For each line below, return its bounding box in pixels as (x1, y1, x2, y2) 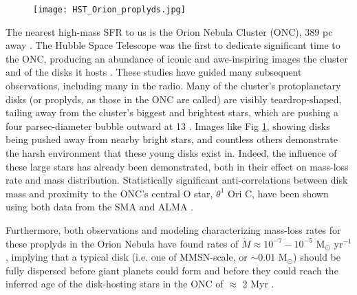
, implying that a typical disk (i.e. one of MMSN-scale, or (6, 250, 248, 264)
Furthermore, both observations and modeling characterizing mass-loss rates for (6, 222, 341, 237)
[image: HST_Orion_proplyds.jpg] (33, 5, 186, 14)
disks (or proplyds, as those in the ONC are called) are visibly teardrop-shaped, (6, 91, 342, 106)
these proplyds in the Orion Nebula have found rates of (6, 236, 239, 250)
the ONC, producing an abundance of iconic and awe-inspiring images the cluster (6, 51, 348, 65)
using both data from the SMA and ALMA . (6, 199, 193, 214)
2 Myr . (242, 276, 274, 291)
